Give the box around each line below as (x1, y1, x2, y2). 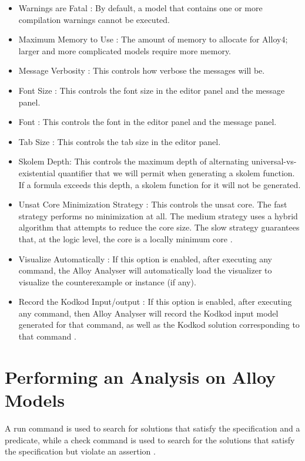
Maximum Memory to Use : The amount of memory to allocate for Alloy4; (18, 33, 288, 45)
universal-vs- (251, 155, 297, 167)
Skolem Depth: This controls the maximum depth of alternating (18, 155, 249, 167)
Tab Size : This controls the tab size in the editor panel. (18, 135, 221, 147)
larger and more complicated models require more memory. (18, 44, 232, 57)
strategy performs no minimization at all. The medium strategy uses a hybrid (18, 209, 298, 222)
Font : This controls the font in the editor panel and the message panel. (18, 116, 277, 128)
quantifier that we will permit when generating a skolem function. (58, 166, 295, 179)
